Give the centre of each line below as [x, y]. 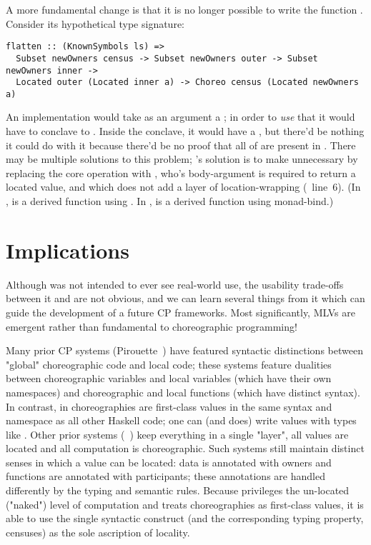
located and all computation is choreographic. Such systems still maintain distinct [185, 448]
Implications [68, 250]
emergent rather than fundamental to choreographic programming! [152, 326]
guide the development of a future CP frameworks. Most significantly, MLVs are [180, 312]
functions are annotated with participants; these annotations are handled [165, 476]
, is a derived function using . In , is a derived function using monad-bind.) [170, 201]
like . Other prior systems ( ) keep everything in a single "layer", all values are [177, 434]
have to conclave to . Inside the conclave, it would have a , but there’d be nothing [185, 131]
